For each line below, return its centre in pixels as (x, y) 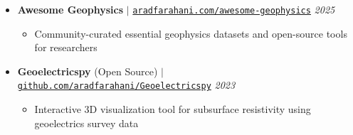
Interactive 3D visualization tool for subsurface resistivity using (173, 109)
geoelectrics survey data (86, 123)
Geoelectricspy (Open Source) (88, 71)
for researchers (66, 47)
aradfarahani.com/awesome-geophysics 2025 (234, 9)
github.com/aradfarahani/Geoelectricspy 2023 (126, 85)
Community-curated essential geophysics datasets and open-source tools (191, 33)
